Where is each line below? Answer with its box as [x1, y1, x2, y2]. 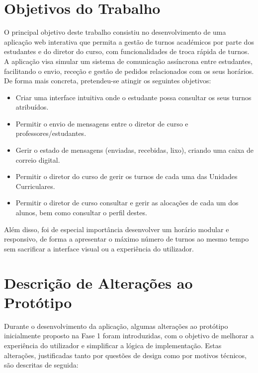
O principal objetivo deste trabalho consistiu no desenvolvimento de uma [4, 27, 226, 37]
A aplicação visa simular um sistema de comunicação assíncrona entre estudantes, [4, 56, 253, 66]
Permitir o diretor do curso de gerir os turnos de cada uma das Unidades [15, 171, 238, 182]
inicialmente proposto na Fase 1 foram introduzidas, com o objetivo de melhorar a [4, 330, 254, 341]
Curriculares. [15, 181, 55, 191]
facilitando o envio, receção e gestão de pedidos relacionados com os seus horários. [4, 65, 254, 76]
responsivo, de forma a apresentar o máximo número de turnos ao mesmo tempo [4, 234, 249, 244]
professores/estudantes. [15, 128, 86, 138]
